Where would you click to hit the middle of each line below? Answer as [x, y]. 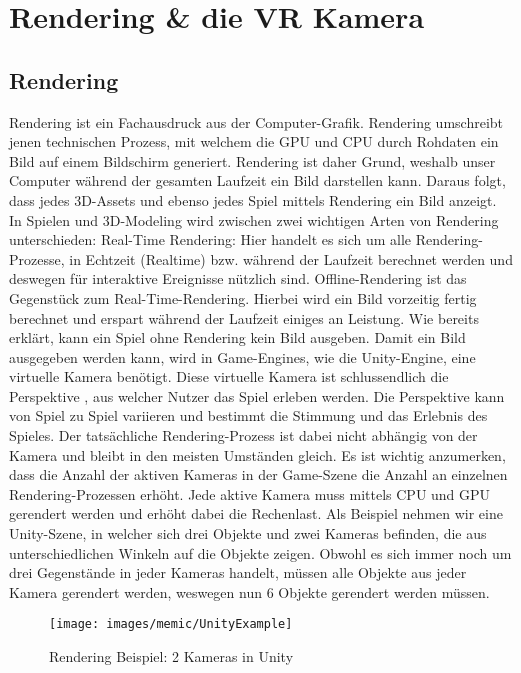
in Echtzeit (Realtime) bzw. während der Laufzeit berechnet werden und [291, 258]
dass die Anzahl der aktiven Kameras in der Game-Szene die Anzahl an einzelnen [258, 474]
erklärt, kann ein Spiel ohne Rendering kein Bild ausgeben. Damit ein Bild [237, 337]
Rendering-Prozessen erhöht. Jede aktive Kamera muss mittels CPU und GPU [250, 493]
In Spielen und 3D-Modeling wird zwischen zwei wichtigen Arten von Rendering [254, 219]
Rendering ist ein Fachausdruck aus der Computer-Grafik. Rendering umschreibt [256, 121]
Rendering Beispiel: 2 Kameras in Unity [171, 656]
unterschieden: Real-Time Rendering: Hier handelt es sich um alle [210, 239]
